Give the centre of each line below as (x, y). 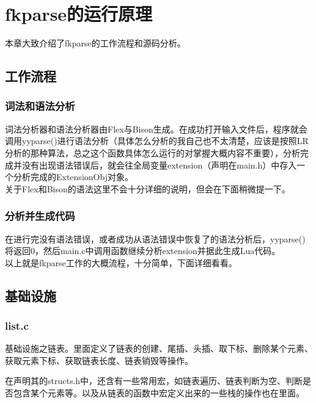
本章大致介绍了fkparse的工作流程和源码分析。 (95, 43)
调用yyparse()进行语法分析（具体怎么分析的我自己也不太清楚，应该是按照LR (157, 141)
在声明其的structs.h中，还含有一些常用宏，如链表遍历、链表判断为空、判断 (154, 381)
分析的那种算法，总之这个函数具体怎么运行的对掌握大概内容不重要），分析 (152, 152)
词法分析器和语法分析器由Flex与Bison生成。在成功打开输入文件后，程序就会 (156, 129)
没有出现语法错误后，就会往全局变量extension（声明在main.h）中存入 (159, 165)
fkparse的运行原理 (79, 14)
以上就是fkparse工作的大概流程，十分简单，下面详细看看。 (121, 262)
